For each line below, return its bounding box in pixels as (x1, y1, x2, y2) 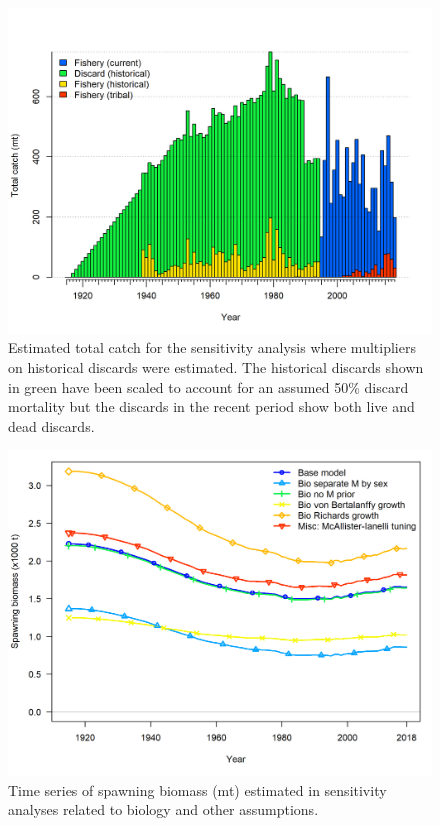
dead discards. (8, 415, 95, 436)
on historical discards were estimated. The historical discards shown (8, 357, 424, 378)
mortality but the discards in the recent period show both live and (8, 396, 415, 417)
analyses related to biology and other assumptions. (8, 799, 319, 820)
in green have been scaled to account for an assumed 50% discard (8, 376, 409, 397)
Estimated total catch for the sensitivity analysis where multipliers (8, 337, 416, 358)
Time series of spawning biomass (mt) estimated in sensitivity (8, 779, 387, 800)
